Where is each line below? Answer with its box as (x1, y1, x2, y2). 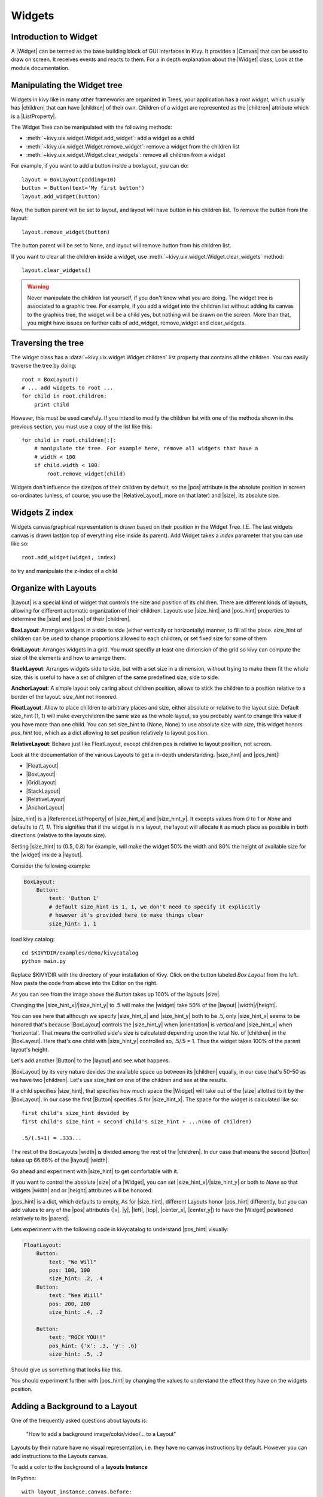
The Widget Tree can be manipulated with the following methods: (11, 123, 172, 131)
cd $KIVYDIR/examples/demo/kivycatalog (22, 949, 139, 956)
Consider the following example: (11, 862, 91, 869)
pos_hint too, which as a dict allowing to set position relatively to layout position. (11, 729, 209, 737)
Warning (27, 283, 49, 290)
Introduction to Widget (11, 32, 98, 42)
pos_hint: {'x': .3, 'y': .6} (48, 1342, 138, 1349)
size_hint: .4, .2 (48, 1309, 103, 1316)
